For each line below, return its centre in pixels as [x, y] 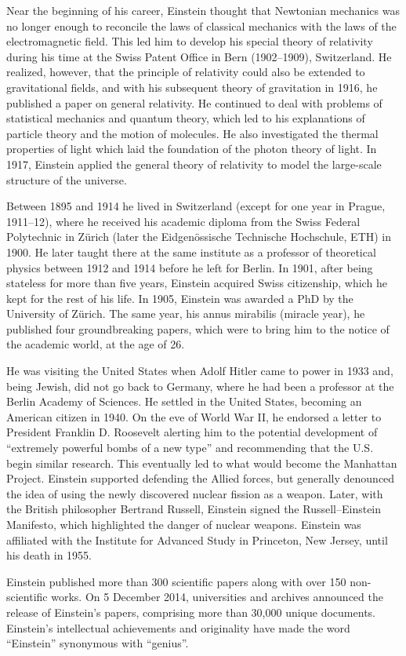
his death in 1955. [49, 555]
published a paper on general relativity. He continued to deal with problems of [194, 102]
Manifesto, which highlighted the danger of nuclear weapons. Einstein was [184, 524]
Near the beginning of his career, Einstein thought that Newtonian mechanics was [203, 10]
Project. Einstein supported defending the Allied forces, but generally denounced [201, 478]
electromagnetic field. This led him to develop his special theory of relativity [190, 41]
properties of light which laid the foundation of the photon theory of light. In [192, 149]
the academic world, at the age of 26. [96, 344]
